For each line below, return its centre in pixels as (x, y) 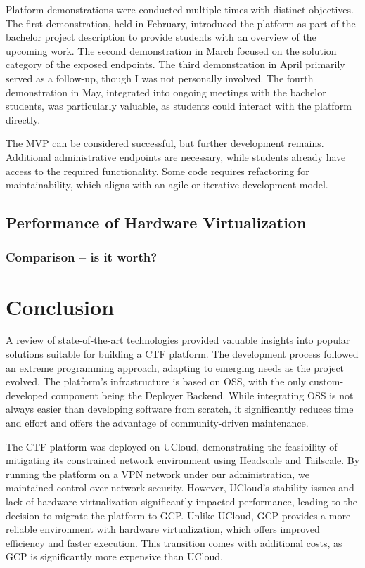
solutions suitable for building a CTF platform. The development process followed (182, 354)
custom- (326, 381)
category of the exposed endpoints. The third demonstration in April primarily (175, 64)
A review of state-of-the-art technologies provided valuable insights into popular (178, 340)
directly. (23, 119)
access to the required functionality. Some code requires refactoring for (158, 170)
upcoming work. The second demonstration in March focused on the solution (171, 50)
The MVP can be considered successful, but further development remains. (165, 143)
